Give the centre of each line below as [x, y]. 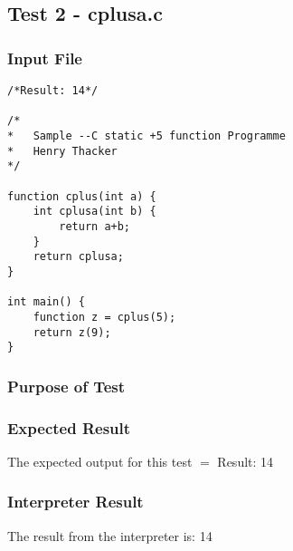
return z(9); [72, 332]
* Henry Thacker [62, 151]
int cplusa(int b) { [95, 212]
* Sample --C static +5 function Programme [146, 135]
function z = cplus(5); [104, 317]
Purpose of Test [66, 386]
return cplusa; [78, 257]
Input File [45, 58]
